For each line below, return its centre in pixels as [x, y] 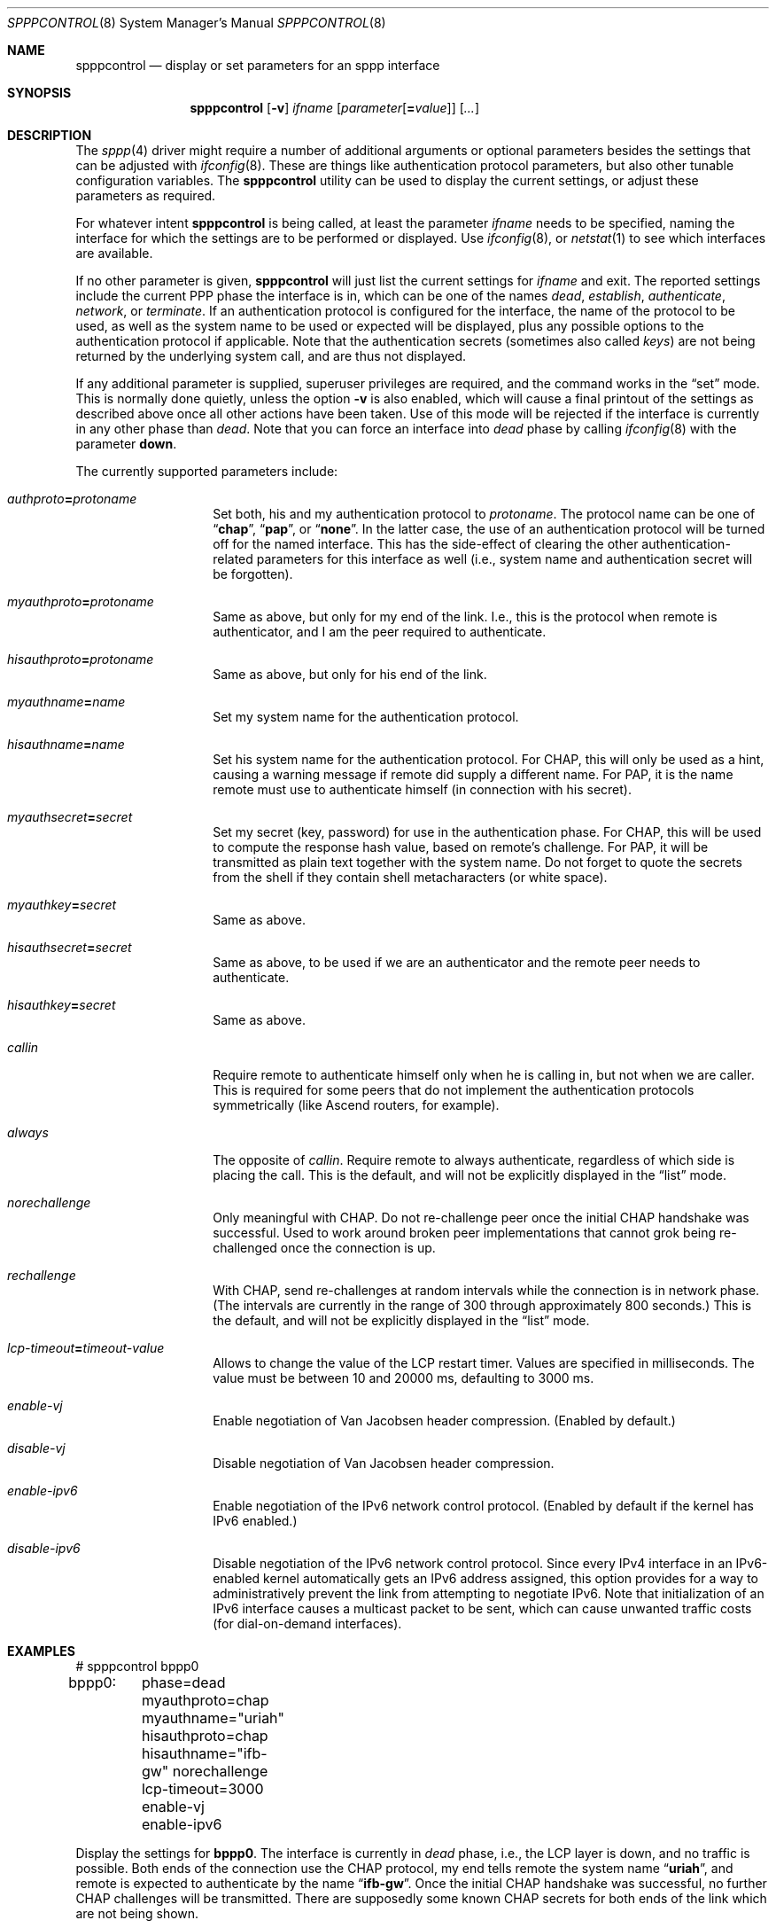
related [233, 559]
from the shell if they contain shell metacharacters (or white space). [410, 877]
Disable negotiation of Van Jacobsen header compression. [384, 1463]
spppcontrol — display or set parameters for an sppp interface [258, 65]
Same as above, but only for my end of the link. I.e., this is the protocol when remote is [465, 617]
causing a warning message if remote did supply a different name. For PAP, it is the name [473, 774]
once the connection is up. [358, 1248]
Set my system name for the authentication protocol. [366, 717]
